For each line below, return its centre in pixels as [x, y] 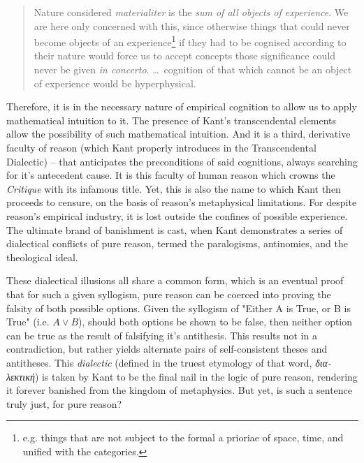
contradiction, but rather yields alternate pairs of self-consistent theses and [167, 349]
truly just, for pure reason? [64, 403]
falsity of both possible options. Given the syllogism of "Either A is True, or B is [179, 308]
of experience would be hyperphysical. [115, 83]
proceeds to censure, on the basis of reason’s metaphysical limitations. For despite [182, 202]
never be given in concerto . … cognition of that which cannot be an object [193, 69]
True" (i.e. [28, 322]
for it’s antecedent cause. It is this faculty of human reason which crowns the [171, 175]
